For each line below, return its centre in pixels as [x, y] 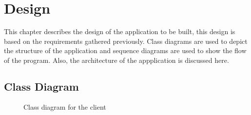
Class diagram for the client [65, 106]
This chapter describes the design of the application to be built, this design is [120, 31]
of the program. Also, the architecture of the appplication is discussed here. [116, 60]
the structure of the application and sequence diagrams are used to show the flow [125, 50]
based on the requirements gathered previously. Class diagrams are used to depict [126, 41]
